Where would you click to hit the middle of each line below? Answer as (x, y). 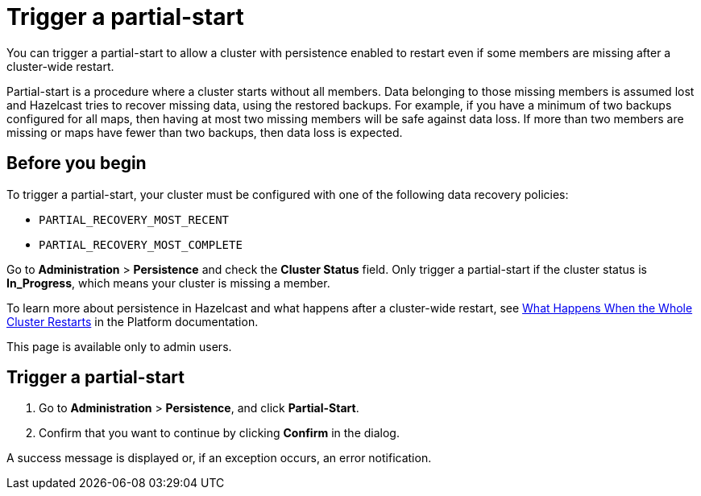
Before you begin (77, 163)
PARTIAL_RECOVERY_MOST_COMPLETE (141, 244)
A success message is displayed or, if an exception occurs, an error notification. (219, 458)
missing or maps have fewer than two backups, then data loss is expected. (205, 132)
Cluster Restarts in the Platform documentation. (133, 321)
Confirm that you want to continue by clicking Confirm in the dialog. (219, 433)
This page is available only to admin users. (119, 346)
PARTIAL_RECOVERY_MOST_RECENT (134, 219)
